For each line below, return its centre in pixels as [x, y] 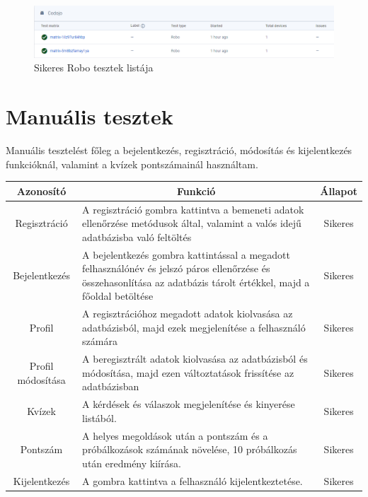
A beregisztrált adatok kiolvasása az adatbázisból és [195, 359]
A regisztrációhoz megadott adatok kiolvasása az [188, 314]
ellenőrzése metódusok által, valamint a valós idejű [192, 223]
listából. [99, 417]
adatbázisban [111, 386]
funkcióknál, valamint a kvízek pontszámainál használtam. [132, 164]
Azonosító [41, 191]
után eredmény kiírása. [132, 463]
